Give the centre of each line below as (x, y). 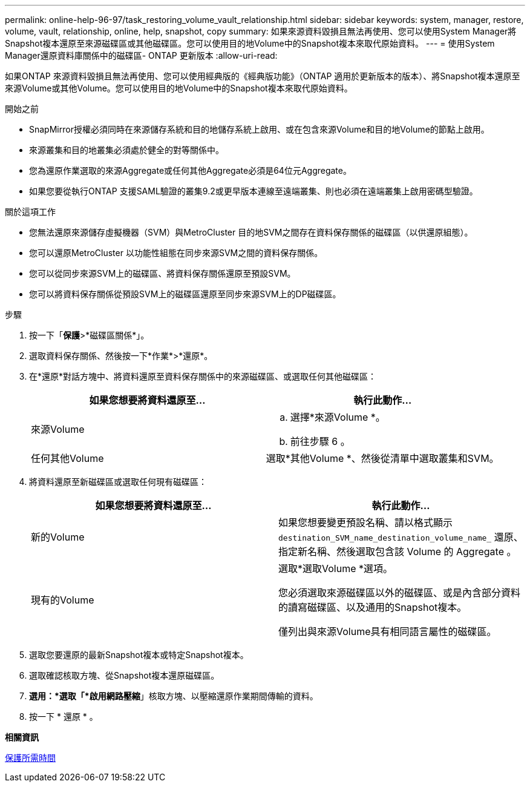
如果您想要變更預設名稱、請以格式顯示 (366, 522)
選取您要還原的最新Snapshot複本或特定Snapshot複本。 (139, 655)
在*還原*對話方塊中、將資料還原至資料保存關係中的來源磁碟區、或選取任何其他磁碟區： (203, 376)
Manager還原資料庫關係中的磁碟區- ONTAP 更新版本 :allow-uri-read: (141, 55)
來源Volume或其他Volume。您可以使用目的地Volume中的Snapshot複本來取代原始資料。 (179, 88)
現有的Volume (63, 600)
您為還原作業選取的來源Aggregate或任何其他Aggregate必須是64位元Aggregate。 (190, 170)
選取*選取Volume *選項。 (336, 568)
